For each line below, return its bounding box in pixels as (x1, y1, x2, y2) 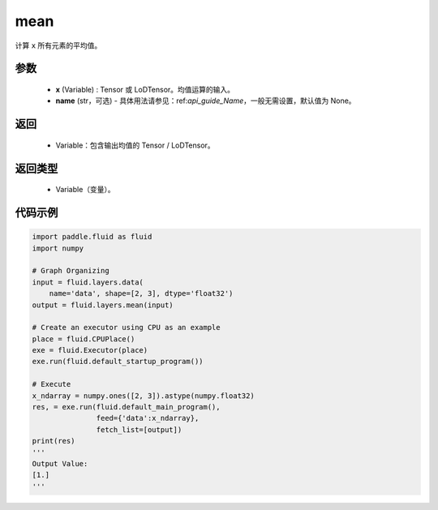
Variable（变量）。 (55, 185, 115, 195)
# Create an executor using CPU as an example (32, 323, 221, 332)
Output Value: (32, 459, 88, 468)
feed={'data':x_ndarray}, (96, 414, 200, 423)
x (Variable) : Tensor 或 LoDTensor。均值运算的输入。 (55, 84, 235, 94)
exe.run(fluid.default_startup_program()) (32, 357, 204, 366)
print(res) (32, 436, 75, 446)
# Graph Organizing (32, 266, 109, 276)
